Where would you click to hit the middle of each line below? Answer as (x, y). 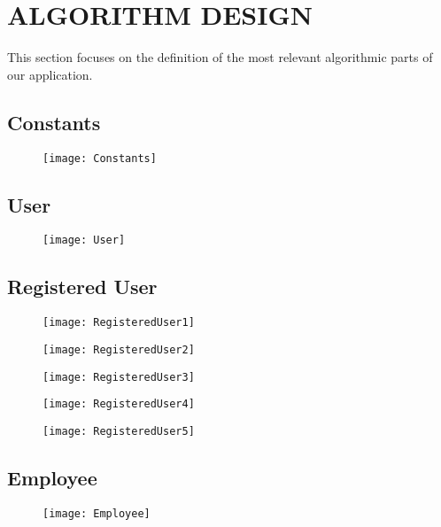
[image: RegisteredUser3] (119, 377)
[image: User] (84, 240)
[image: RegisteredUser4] (119, 404)
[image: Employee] (97, 513)
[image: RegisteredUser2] (119, 349)
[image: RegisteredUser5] (119, 431)
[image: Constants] (100, 158)
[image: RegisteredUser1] (119, 323)
